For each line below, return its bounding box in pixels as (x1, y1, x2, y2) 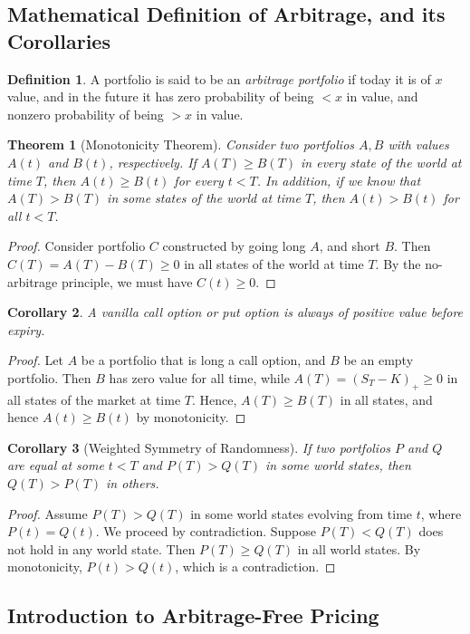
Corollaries (7, 26, 110, 54)
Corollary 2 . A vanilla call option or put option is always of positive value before (7, 303, 464, 322)
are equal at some (7, 456, 104, 475)
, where (420, 504, 462, 523)
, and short (319, 236, 380, 255)
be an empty (343, 351, 414, 370)
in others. (106, 474, 159, 493)
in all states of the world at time (184, 254, 364, 273)
